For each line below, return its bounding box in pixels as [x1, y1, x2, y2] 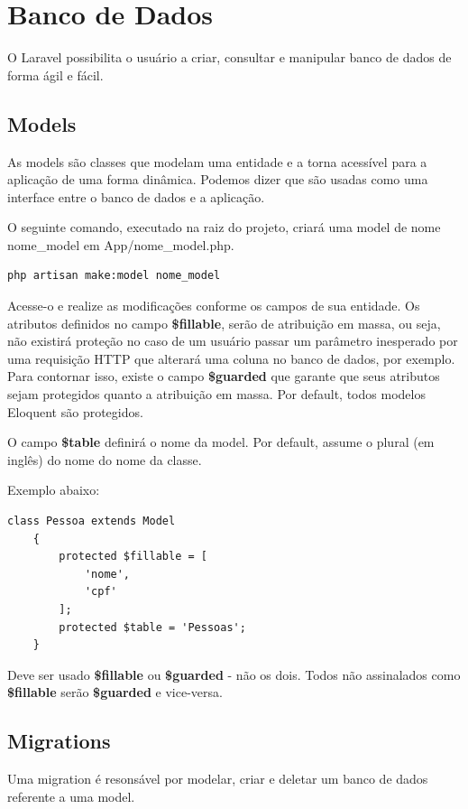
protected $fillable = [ [59, 550, 207, 563]
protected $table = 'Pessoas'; [59, 620, 246, 634]
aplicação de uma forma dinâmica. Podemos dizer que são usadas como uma [7, 170, 428, 189]
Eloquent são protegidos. [7, 402, 143, 421]
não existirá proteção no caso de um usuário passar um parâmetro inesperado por [7, 331, 458, 350]
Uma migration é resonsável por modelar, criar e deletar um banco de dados [7, 769, 428, 788]
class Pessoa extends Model [7, 515, 176, 528]
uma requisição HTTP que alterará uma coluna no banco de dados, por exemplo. [7, 349, 455, 367]
